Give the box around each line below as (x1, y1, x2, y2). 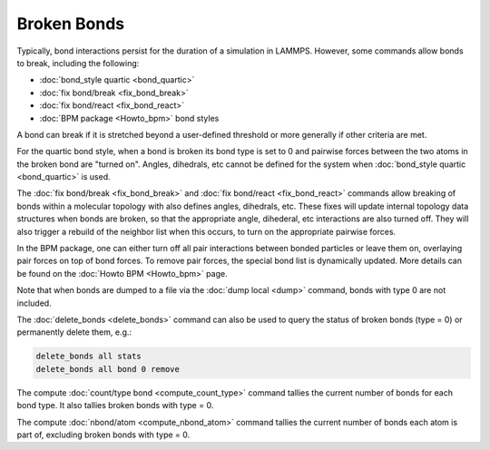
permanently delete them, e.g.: (16, 327, 132, 337)
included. (16, 298, 52, 308)
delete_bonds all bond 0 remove (35, 364, 181, 374)
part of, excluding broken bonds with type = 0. (16, 429, 191, 440)
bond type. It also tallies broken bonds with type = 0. (16, 400, 214, 411)
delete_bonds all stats (35, 351, 142, 362)
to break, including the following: (16, 57, 140, 68)
